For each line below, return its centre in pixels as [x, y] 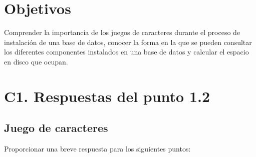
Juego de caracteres [56, 128]
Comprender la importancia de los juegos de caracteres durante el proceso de [122, 32]
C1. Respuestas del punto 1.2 [107, 96]
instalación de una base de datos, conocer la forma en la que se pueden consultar [128, 42]
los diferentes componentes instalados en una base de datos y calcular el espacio [126, 52]
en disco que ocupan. [36, 61]
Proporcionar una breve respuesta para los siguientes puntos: [97, 149]
